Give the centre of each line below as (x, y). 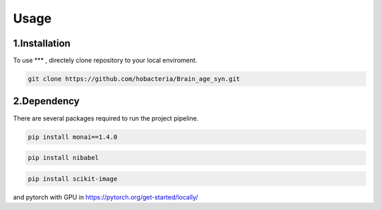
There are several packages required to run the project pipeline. (106, 118)
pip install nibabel (63, 158)
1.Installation (42, 43)
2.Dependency (47, 101)
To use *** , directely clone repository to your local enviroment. (105, 61)
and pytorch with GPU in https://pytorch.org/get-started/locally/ (106, 197)
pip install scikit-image (73, 179)
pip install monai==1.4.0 (73, 137)
